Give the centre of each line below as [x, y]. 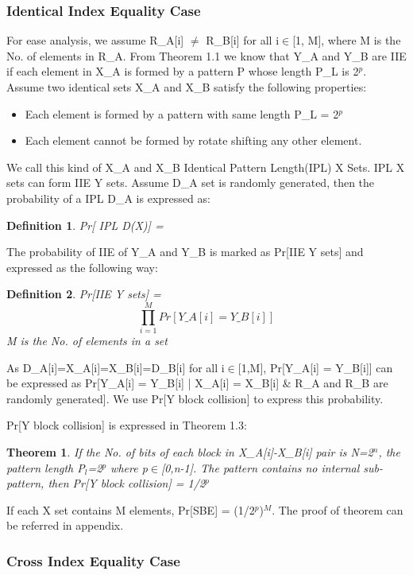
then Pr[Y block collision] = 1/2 [126, 483]
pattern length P [46, 467]
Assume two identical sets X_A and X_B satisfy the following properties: [187, 87]
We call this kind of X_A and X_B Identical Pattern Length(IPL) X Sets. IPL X [206, 167]
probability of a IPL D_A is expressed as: [108, 198]
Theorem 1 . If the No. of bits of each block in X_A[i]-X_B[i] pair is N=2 [190, 452]
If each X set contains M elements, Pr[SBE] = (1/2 [131, 509]
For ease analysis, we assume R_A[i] [95, 40]
